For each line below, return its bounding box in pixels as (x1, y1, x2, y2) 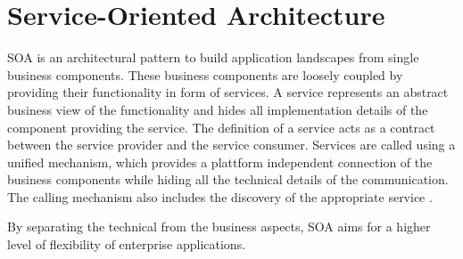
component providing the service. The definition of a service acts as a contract (7, 117, 435, 136)
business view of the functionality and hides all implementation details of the (7, 100, 428, 118)
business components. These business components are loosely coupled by (7, 65, 403, 84)
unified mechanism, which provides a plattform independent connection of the (7, 152, 433, 171)
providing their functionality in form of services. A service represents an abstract (7, 83, 449, 101)
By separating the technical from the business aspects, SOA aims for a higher (7, 217, 431, 236)
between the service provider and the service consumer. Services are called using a (7, 135, 456, 154)
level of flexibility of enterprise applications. (7, 235, 246, 254)
